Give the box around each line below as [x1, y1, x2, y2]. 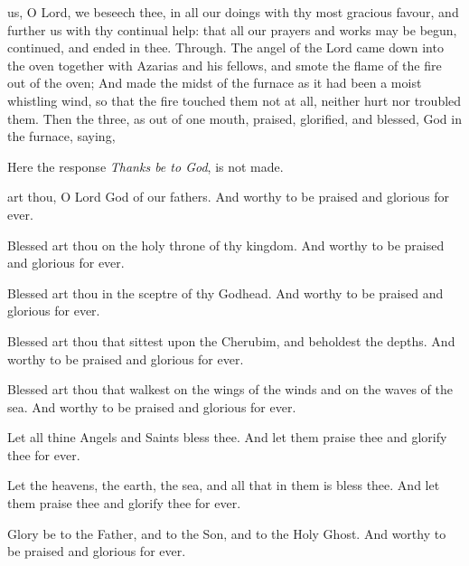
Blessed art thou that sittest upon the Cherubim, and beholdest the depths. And [7, 331, 455, 350]
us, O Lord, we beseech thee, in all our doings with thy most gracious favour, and [7, 3, 459, 21]
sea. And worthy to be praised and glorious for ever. [7, 397, 296, 416]
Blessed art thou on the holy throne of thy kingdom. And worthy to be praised [7, 235, 445, 254]
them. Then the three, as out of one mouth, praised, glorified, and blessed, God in [7, 108, 462, 127]
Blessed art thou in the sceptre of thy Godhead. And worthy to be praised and [7, 283, 444, 302]
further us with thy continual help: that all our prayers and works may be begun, [7, 20, 457, 39]
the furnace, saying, [7, 127, 116, 146]
